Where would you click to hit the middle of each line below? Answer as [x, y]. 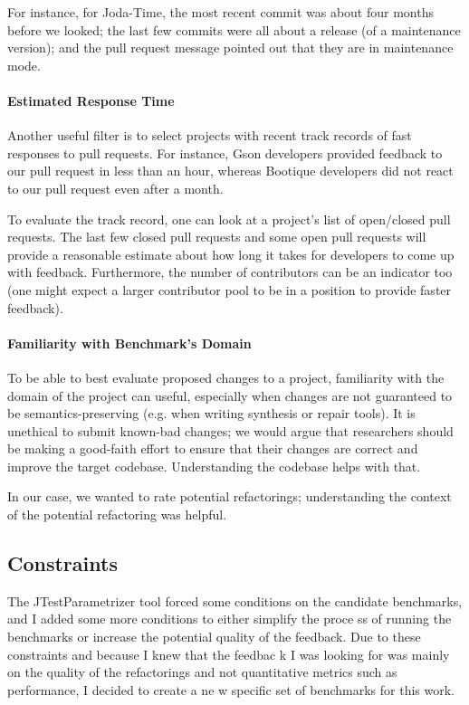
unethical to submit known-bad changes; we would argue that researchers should [230, 430]
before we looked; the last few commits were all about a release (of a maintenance [234, 29]
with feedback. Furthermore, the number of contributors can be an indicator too [230, 272]
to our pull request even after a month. [115, 188]
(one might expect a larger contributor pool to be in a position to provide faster [230, 289]
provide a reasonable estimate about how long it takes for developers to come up [231, 254]
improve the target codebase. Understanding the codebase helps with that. [214, 466]
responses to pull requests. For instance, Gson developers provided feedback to [225, 152]
